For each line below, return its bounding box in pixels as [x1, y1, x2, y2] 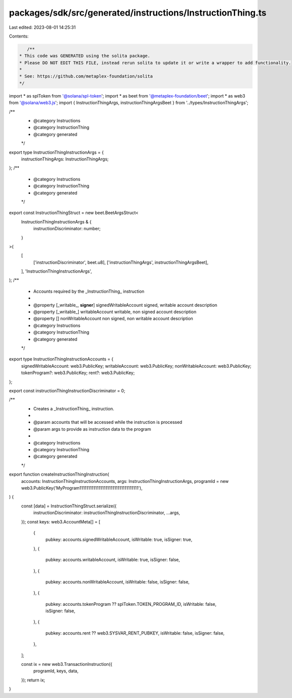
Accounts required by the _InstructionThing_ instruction [33, 288, 145, 294]
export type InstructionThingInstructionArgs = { [9, 149, 104, 155]
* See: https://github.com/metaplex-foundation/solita [19, 74, 153, 79]
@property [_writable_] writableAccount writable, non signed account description [33, 309, 197, 315]
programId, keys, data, [33, 668, 79, 674]
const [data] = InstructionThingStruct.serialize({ [21, 503, 117, 509]
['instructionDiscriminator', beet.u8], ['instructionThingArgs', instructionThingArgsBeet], [33, 259, 209, 265]
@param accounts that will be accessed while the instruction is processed [33, 419, 182, 425]
